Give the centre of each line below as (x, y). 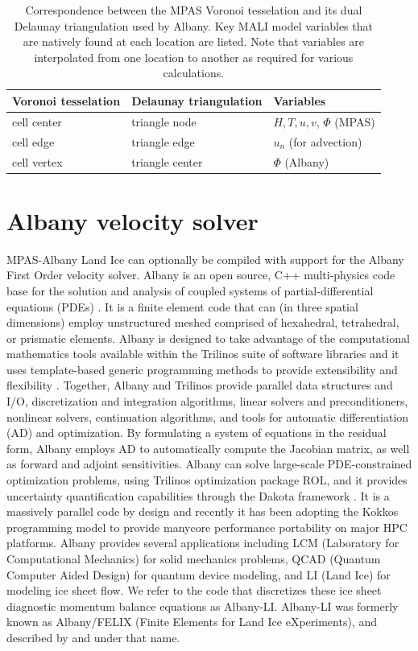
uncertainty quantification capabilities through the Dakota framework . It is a (198, 495)
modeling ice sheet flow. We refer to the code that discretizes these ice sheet (194, 590)
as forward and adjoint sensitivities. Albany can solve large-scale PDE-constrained (209, 464)
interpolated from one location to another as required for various (194, 57)
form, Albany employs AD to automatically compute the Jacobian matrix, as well (208, 448)
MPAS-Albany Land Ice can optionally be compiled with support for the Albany (205, 259)
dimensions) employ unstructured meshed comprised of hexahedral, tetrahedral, (203, 322)
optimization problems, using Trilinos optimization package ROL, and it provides (207, 480)
